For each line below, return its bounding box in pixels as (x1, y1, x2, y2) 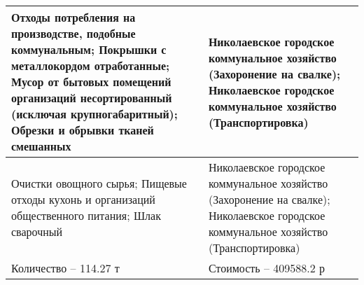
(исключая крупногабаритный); (11, 106, 178, 122)
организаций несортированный (11, 90, 172, 106)
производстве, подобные (11, 25, 136, 41)
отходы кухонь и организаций (11, 191, 155, 207)
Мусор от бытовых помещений (11, 74, 171, 90)
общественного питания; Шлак (11, 207, 161, 223)
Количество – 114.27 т (11, 260, 120, 276)
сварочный (11, 223, 63, 239)
